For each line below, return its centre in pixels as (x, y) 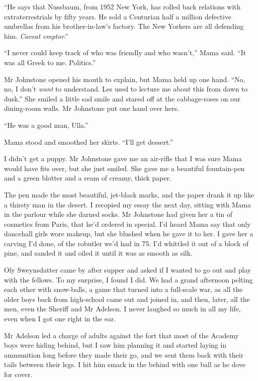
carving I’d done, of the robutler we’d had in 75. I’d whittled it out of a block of (126, 243)
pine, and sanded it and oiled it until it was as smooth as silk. (98, 253)
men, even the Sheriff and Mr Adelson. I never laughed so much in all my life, (123, 309)
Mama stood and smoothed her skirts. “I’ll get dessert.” (89, 142)
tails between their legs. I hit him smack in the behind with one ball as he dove (125, 364)
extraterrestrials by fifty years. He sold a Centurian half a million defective (118, 16)
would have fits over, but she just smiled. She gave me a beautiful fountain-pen (125, 168)
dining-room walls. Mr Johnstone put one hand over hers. (92, 108)
